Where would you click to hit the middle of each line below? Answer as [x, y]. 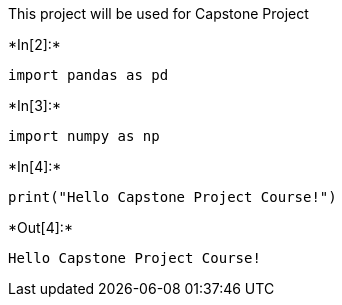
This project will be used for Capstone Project [158, 13]
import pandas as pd [88, 75]
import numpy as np [84, 136]
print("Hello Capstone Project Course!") [172, 197]
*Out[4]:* [40, 227]
